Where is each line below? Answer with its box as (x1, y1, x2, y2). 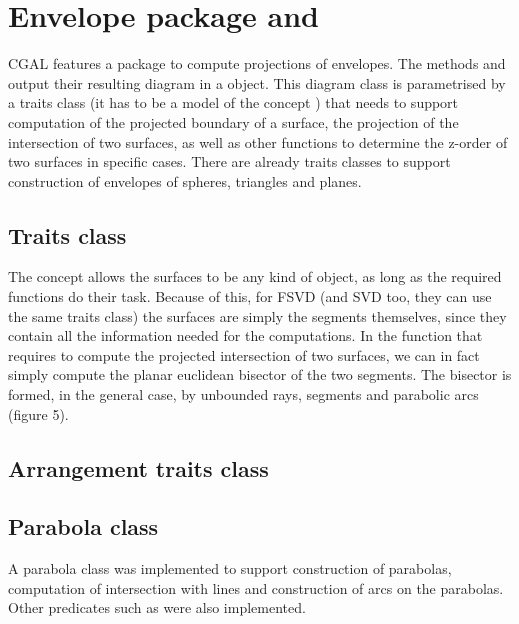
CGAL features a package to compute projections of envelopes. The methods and (8, 53, 506, 74)
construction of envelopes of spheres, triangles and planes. (8, 170, 362, 191)
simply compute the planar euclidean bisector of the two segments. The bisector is (8, 364, 512, 385)
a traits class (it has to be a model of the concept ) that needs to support (8, 92, 459, 113)
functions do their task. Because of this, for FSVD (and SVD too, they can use (8, 286, 492, 307)
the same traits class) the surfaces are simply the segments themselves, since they (8, 305, 507, 326)
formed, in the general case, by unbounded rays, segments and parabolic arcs (8, 384, 479, 405)
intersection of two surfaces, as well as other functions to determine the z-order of (8, 131, 508, 152)
